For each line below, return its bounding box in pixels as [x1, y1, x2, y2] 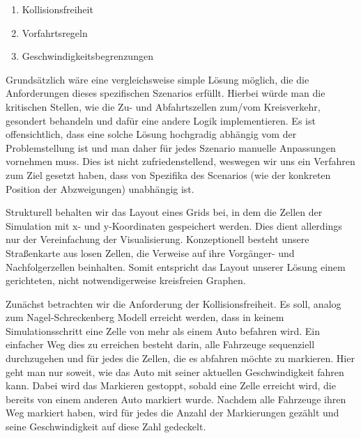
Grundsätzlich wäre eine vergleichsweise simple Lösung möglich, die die [6, 72, 309, 86]
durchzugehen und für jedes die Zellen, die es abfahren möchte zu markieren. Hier [6, 351, 355, 366]
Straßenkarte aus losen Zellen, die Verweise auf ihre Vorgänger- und [6, 245, 295, 260]
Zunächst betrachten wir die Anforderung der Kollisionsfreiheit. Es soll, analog [6, 296, 341, 311]
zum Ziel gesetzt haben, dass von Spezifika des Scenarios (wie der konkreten [6, 167, 331, 182]
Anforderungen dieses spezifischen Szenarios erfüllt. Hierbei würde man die [6, 86, 325, 100]
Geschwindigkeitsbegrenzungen [22, 49, 153, 63]
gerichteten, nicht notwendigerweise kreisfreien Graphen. [6, 273, 246, 288]
